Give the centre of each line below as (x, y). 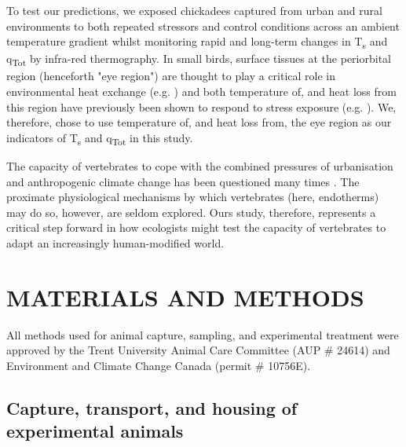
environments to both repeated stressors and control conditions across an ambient (203, 26)
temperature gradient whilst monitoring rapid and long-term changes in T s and (197, 42)
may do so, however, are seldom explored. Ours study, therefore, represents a (191, 212)
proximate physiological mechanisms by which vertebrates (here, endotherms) (193, 197)
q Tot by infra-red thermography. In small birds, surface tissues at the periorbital (199, 60)
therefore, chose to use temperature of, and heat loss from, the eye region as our (199, 122)
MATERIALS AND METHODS (185, 297)
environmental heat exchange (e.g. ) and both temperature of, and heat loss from (201, 92)
